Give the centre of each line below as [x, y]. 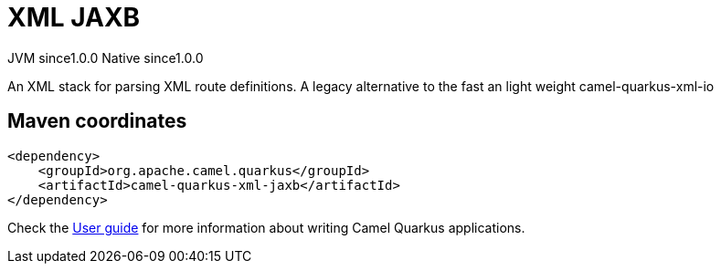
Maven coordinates [97, 121]
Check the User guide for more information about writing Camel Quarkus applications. [266, 227]
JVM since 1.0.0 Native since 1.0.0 [106, 57]
